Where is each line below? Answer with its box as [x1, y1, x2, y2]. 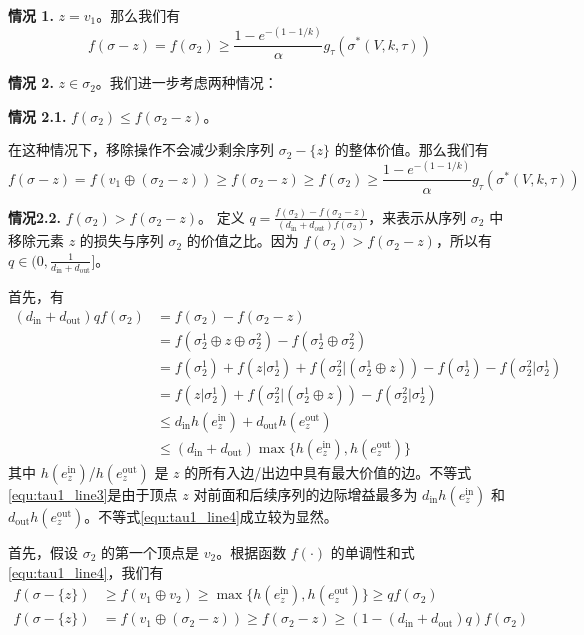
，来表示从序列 [368, 206, 467, 227]
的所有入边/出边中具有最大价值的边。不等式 [184, 461, 472, 482]
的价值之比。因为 [186, 230, 299, 251]
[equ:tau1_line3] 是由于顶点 [8, 483, 178, 504]
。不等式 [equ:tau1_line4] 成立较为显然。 [84, 505, 338, 526]
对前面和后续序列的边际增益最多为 [193, 483, 418, 504]
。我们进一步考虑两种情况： [95, 72, 278, 93]
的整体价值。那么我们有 [334, 139, 489, 160]
